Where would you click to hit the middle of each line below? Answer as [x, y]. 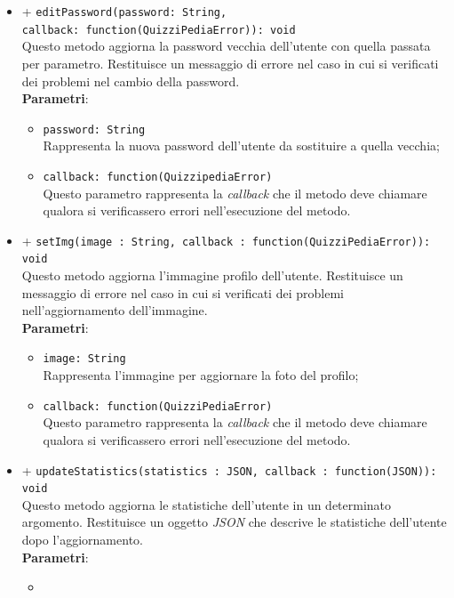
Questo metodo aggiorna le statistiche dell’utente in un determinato [207, 504]
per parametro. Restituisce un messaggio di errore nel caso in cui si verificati [230, 63]
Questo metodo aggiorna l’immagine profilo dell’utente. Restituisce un [212, 275]
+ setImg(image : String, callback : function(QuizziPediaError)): [226, 240]
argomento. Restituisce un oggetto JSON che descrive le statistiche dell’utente [234, 522]
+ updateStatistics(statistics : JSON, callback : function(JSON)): [229, 469]
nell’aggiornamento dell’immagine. [115, 310]
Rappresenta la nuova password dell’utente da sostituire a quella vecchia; [241, 145]
